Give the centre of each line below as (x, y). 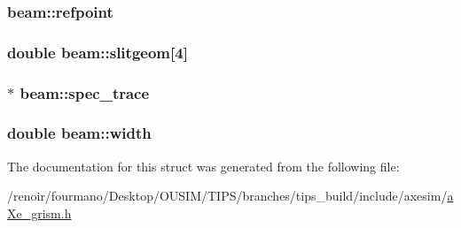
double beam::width (79, 133)
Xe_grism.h (39, 213)
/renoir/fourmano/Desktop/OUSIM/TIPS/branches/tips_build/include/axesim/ (227, 196)
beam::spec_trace (85, 92)
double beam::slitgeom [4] (98, 52)
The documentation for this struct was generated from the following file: (203, 166)
